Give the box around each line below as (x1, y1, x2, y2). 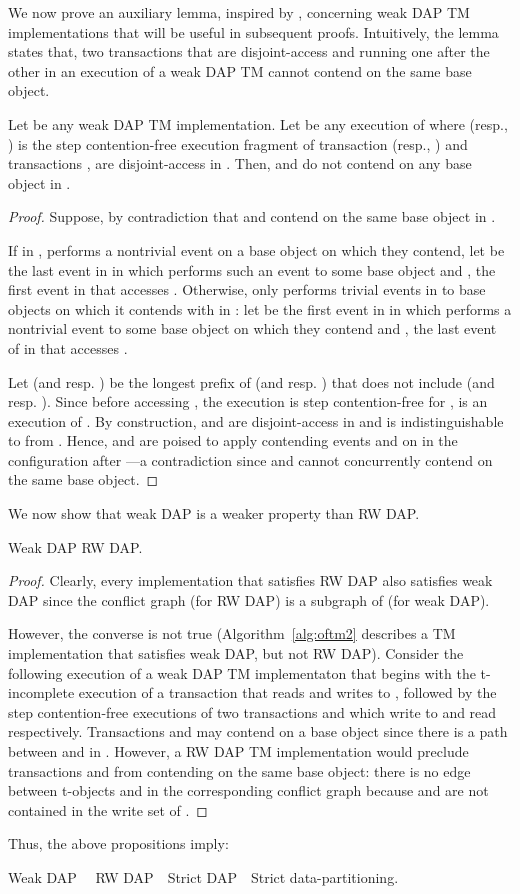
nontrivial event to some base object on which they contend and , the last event (8, 318, 497, 339)
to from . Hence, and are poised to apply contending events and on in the (8, 430, 458, 451)
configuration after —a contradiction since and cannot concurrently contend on (8, 449, 493, 470)
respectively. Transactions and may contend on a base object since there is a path (8, 721, 508, 742)
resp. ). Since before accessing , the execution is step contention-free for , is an (8, 391, 488, 412)
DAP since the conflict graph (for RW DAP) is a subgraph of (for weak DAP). (8, 589, 490, 610)
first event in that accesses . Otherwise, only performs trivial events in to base (8, 279, 486, 300)
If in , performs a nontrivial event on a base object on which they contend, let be (8, 239, 505, 260)
